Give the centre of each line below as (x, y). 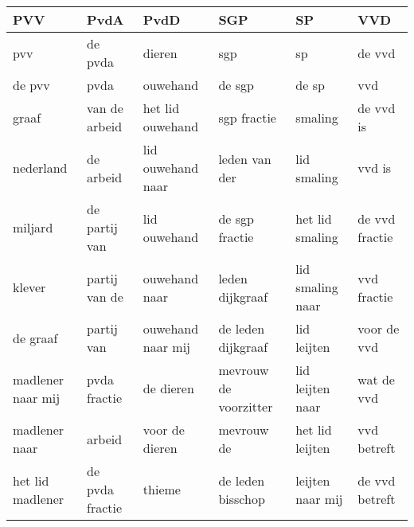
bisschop (242, 498)
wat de (376, 379)
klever (29, 287)
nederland (40, 168)
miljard (33, 227)
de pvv (31, 85)
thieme (162, 489)
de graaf (35, 338)
